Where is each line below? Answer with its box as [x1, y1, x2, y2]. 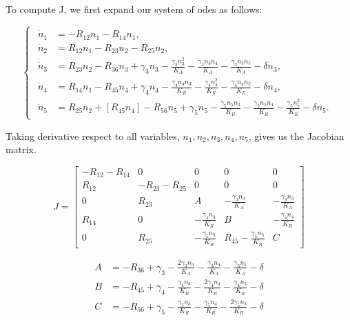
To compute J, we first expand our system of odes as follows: [6, 2, 262, 16]
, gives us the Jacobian [248, 128, 344, 143]
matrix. [6, 142, 37, 157]
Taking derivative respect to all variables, [6, 128, 180, 143]
